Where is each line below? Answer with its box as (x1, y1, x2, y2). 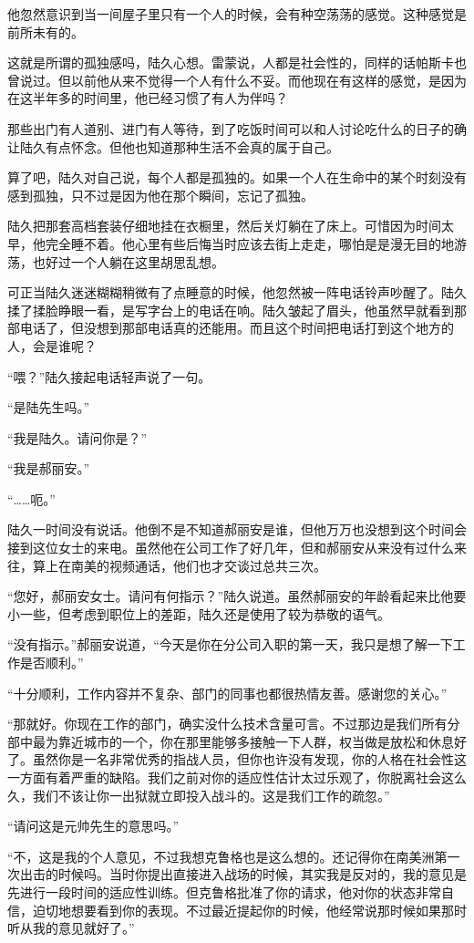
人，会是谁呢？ (7, 336, 97, 355)
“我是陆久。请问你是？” (7, 428, 148, 447)
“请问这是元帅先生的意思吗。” (7, 816, 180, 835)
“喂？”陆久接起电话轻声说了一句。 (7, 367, 211, 386)
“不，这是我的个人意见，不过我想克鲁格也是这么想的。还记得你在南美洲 (7, 846, 435, 865)
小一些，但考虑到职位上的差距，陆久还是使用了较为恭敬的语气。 (7, 604, 390, 623)
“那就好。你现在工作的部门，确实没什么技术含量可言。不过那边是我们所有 (7, 714, 448, 733)
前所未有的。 (7, 22, 84, 41)
